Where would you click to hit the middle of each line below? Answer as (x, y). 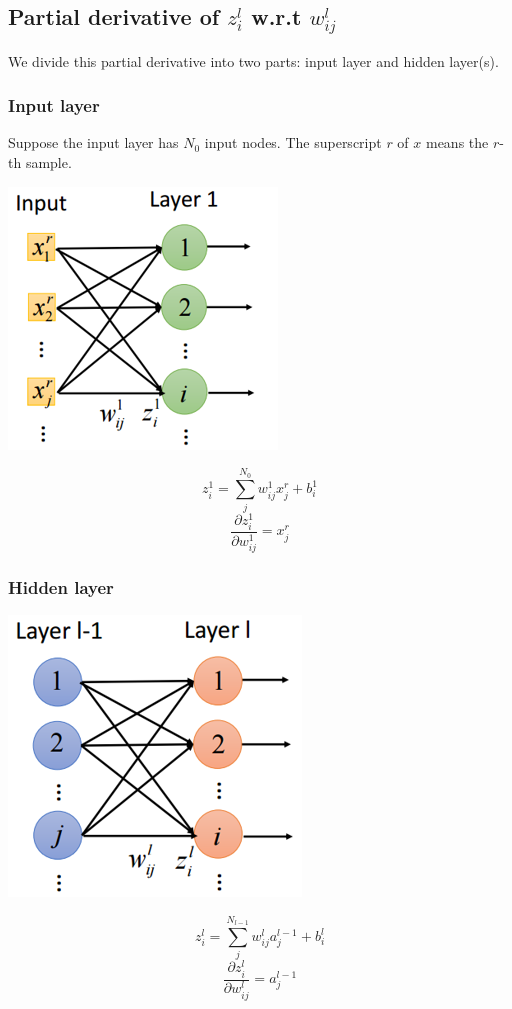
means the (457, 142)
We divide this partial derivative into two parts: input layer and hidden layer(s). (253, 60)
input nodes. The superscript (293, 142)
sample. (48, 161)
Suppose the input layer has (93, 142)
